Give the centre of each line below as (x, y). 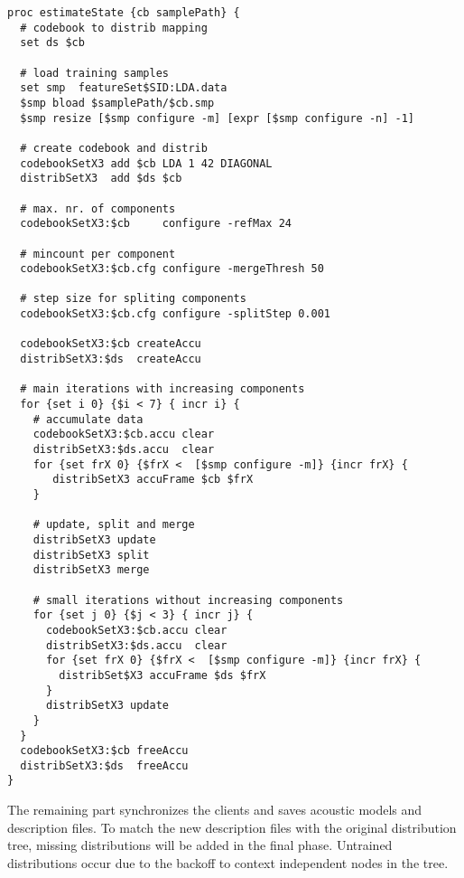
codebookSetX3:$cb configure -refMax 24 (156, 224)
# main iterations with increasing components (162, 389)
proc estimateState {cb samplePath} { (124, 13)
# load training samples (94, 73)
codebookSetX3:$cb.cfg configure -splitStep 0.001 (175, 314)
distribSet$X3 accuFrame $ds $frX (162, 675)
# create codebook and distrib (114, 148)
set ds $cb (52, 43)
